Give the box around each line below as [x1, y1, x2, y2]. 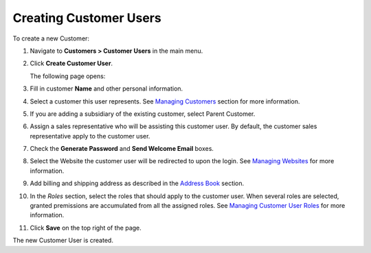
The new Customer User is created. [12, 237, 113, 245]
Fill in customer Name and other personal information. [30, 84, 183, 93]
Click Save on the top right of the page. [30, 224, 142, 232]
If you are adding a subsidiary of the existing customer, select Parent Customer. [30, 110, 256, 118]
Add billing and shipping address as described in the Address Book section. [30, 179, 245, 188]
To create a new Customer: [12, 34, 89, 43]
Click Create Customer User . [30, 59, 113, 68]
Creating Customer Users [12, 10, 161, 25]
